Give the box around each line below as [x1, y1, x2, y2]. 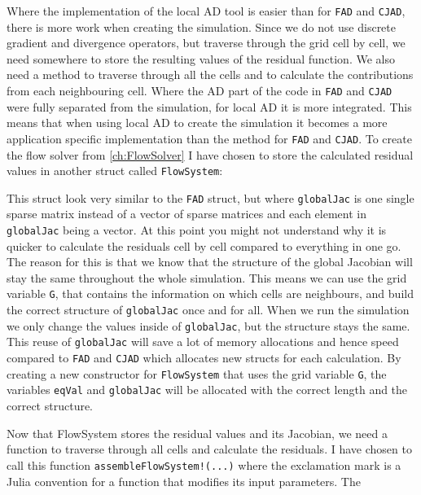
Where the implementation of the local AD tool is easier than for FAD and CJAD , [7, 2, 406, 19]
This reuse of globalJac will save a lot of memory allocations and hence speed [7, 333, 399, 350]
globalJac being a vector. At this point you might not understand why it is [7, 221, 387, 239]
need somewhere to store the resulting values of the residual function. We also [7, 50, 395, 67]
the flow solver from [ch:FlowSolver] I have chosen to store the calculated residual [7, 146, 414, 163]
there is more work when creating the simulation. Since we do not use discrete [7, 18, 397, 35]
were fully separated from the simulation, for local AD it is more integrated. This [7, 98, 412, 115]
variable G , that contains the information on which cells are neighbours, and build [7, 285, 414, 302]
